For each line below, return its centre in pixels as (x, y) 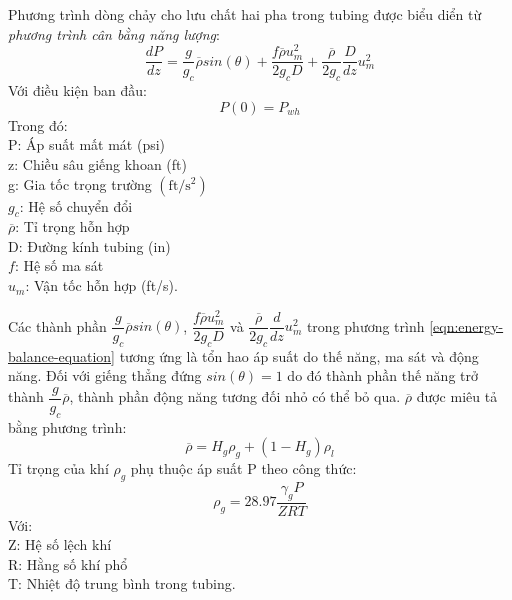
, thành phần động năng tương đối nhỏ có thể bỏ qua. (235, 396)
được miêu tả (457, 396)
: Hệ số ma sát (59, 265)
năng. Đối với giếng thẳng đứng (105, 375)
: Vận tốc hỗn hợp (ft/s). (101, 285)
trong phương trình (365, 325)
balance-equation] (61, 355)
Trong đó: (38, 124)
